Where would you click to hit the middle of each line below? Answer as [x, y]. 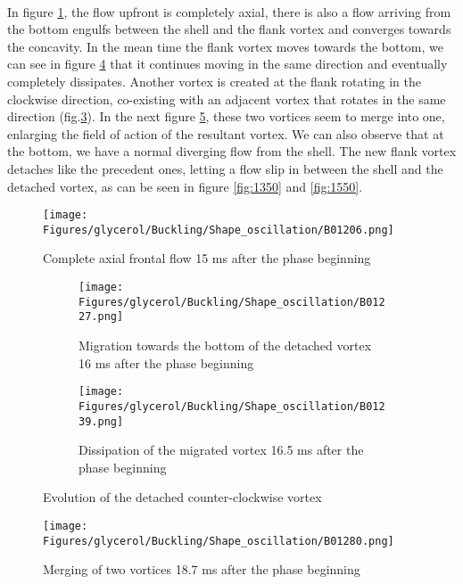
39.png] [101, 421]
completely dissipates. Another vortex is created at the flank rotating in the [215, 81]
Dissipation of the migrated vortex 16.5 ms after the [221, 450]
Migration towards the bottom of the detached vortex [225, 345]
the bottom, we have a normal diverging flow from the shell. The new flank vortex [232, 151]
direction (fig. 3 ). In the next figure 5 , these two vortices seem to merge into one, [226, 116]
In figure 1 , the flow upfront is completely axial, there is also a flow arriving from [229, 11]
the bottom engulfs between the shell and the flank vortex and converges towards [229, 29]
